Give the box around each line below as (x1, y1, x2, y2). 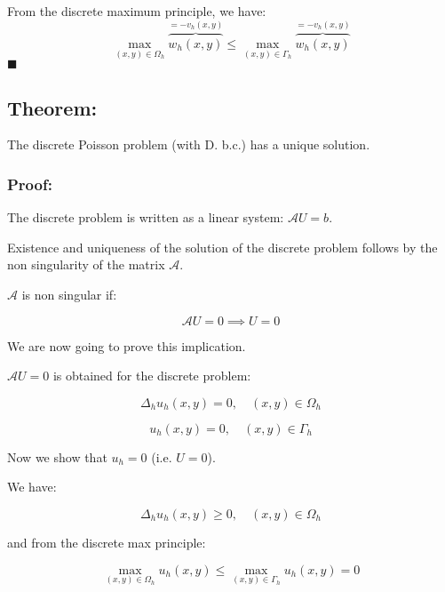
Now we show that (7, 447, 107, 466)
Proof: (7, 172, 52, 195)
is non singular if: (21, 285, 117, 304)
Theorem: (7, 93, 98, 121)
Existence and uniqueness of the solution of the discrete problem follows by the (7, 237, 438, 256)
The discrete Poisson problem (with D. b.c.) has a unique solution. (7, 135, 370, 154)
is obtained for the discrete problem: (52, 366, 251, 385)
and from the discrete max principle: (7, 533, 206, 552)
